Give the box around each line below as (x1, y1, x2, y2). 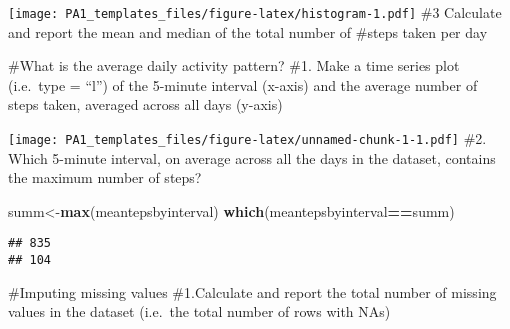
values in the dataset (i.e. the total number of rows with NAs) (8, 301, 391, 322)
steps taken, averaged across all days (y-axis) (8, 94, 283, 115)
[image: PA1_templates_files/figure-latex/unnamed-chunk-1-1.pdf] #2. (8, 128, 487, 149)
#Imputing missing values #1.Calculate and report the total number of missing (8, 281, 497, 302)
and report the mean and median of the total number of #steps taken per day (8, 21, 488, 42)
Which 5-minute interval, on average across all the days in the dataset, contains (8, 147, 496, 168)
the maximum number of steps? (8, 167, 202, 188)
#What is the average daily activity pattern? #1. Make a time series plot (8, 55, 460, 76)
